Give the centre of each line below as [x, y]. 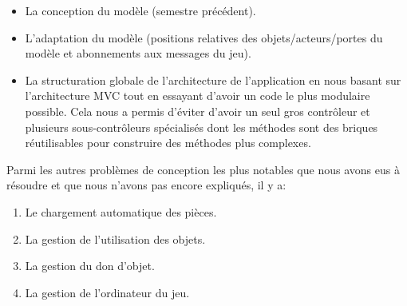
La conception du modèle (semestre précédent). [140, 10]
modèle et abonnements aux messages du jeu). [138, 53]
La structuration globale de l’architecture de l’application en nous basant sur [213, 79]
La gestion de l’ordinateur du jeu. [107, 292]
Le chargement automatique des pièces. [121, 211]
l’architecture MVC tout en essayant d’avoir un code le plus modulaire [198, 95]
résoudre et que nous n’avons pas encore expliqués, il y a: [146, 185]
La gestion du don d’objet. [90, 266]
